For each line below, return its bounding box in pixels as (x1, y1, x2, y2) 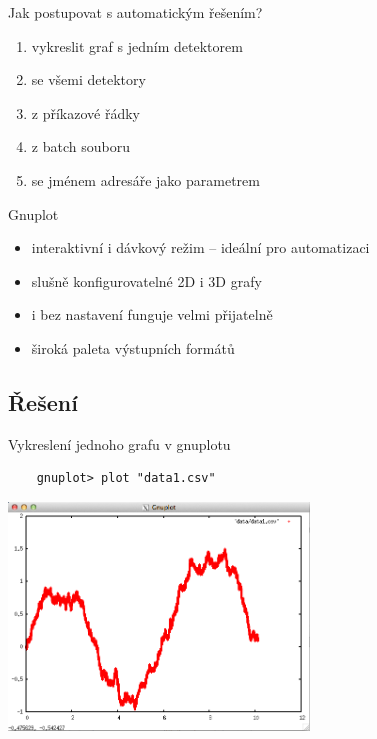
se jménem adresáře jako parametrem (31, 169, 260, 190)
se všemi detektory (31, 69, 146, 90)
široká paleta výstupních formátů (31, 337, 235, 358)
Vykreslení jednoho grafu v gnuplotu (8, 433, 231, 454)
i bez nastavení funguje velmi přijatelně (31, 304, 273, 325)
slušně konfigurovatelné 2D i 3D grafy (31, 270, 262, 291)
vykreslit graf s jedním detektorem (31, 35, 243, 56)
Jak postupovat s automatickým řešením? (8, 2, 263, 22)
